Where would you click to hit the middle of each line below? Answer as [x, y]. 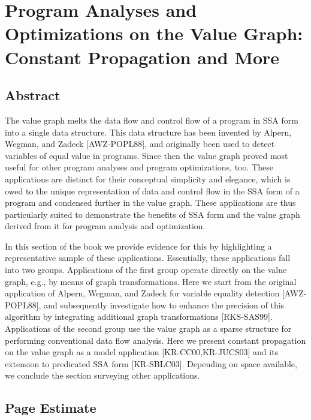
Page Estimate [51, 408]
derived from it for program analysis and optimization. [105, 226]
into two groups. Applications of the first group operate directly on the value [146, 270]
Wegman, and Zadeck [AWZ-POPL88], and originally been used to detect [140, 144]
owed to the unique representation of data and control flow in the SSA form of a [152, 190]
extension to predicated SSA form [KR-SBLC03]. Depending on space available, [151, 363]
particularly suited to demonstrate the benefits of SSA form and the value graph [153, 214]
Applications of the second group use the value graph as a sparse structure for [148, 328]
